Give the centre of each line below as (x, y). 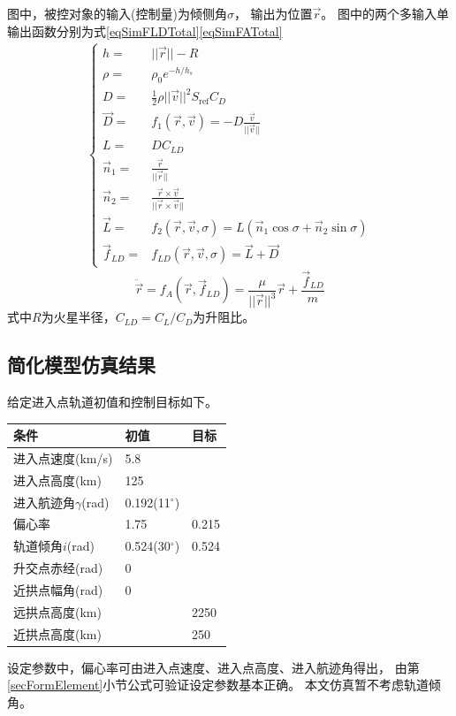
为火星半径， (78, 317)
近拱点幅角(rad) (58, 589)
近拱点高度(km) (57, 633)
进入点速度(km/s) (63, 457)
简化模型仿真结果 (81, 365)
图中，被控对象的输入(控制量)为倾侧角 (117, 13)
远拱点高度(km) (57, 611)
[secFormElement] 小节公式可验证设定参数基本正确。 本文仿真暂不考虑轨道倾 (224, 685)
